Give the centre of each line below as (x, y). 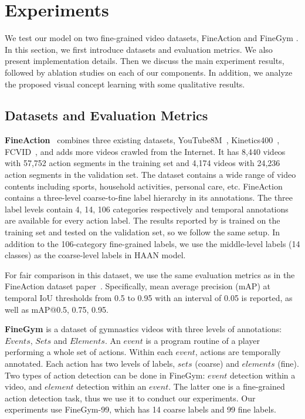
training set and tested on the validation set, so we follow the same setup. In (143, 232)
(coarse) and (217, 363)
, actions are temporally (238, 352)
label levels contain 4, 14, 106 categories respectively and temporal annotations (147, 209)
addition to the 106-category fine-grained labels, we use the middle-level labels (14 (152, 243)
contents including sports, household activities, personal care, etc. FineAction (144, 186)
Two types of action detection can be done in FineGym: (105, 375)
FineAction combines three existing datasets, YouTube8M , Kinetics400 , (142, 140)
